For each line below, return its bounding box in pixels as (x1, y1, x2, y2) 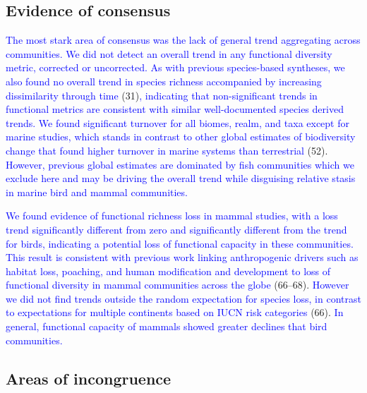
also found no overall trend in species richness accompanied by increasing (6, 73, 322, 88)
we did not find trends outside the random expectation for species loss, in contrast (6, 291, 361, 306)
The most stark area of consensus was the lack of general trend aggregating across (6, 32, 361, 47)
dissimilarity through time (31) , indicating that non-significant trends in (6, 87, 318, 102)
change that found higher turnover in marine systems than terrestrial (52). (6, 143, 328, 157)
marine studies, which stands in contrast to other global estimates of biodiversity (6, 129, 356, 144)
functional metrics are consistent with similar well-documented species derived (6, 102, 344, 116)
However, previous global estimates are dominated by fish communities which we (6, 157, 354, 171)
